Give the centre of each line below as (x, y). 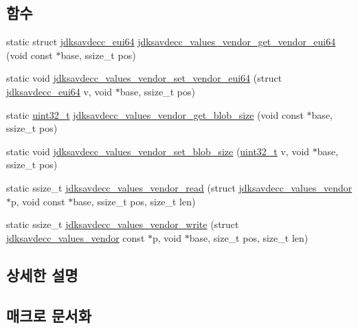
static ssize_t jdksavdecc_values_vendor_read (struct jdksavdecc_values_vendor (179, 187)
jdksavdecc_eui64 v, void (59, 91)
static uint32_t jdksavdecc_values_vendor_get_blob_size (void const (155, 114)
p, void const (38, 201)
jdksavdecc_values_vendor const (76, 237)
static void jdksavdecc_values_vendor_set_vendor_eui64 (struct (144, 78)
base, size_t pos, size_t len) (249, 237)
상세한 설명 (42, 274)
